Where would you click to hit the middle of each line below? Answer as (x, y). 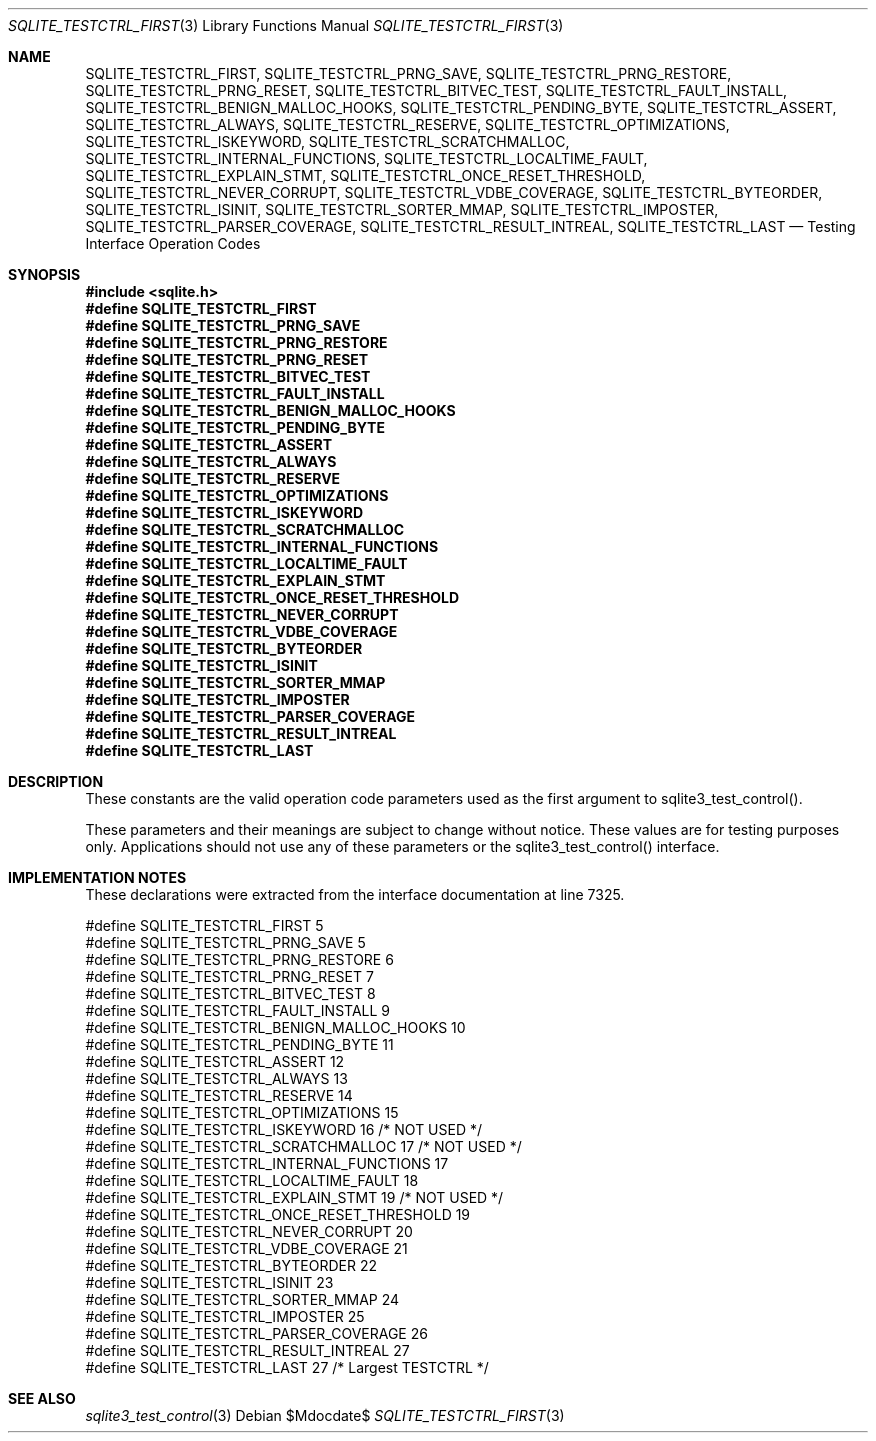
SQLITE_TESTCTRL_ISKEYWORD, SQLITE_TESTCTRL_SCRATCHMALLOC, (327, 141)
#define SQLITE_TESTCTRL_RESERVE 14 (219, 1095)
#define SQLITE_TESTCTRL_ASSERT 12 (215, 1061)
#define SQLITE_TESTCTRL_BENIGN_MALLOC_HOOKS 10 (275, 1027)
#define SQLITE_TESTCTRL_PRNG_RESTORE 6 (239, 959)
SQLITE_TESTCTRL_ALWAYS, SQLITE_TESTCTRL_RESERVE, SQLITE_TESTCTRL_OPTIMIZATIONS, (407, 124)
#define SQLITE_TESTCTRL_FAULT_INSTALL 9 (238, 1010)
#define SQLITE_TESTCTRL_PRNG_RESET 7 (229, 976)
